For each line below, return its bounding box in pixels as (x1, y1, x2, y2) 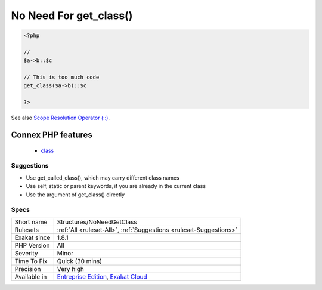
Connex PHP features (11, 130, 92, 140)
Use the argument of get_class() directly (26, 191, 125, 198)
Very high (57, 264, 85, 273)
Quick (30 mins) (57, 257, 103, 265)
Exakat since (14, 233, 51, 242)
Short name (14, 218, 48, 226)
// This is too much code (23, 74, 100, 81)
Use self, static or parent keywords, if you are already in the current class (26, 183, 206, 190)
